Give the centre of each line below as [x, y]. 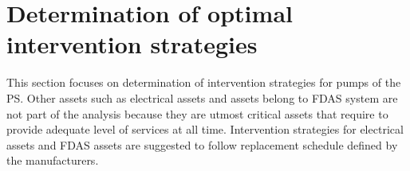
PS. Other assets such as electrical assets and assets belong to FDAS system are [202, 97]
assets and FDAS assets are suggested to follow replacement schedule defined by [202, 144]
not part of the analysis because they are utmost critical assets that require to [197, 113]
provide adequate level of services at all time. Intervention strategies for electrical [205, 129]
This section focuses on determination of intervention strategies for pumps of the [204, 82]
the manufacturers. [53, 160]
